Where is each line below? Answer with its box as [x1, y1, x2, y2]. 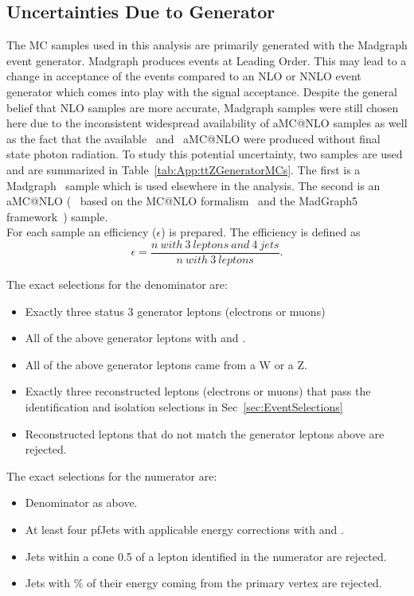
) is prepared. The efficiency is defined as [161, 224, 361, 240]
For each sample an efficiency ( [6, 224, 157, 240]
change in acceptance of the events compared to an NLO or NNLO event [6, 68, 361, 84]
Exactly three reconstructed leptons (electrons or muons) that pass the [25, 383, 371, 399]
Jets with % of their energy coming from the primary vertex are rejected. [25, 575, 382, 591]
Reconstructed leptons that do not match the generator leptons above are [25, 425, 385, 442]
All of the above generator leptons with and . [25, 329, 246, 346]
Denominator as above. [25, 494, 138, 511]
